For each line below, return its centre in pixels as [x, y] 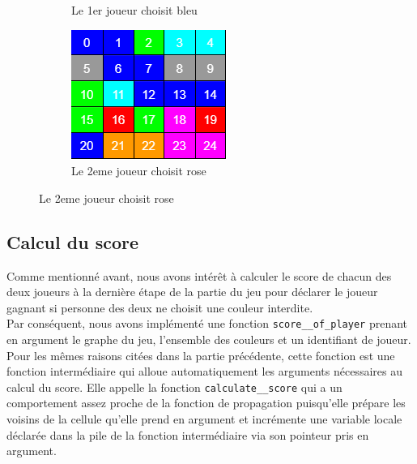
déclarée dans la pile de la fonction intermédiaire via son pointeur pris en [188, 434]
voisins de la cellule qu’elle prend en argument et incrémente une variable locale [204, 419]
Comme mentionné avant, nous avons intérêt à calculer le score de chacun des [199, 275]
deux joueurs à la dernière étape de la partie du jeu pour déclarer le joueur [192, 292]
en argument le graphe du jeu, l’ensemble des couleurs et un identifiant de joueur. [209, 339]
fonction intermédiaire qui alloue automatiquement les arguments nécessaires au [204, 371]
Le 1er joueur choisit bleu [134, 10]
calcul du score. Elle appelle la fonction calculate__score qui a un [174, 387]
